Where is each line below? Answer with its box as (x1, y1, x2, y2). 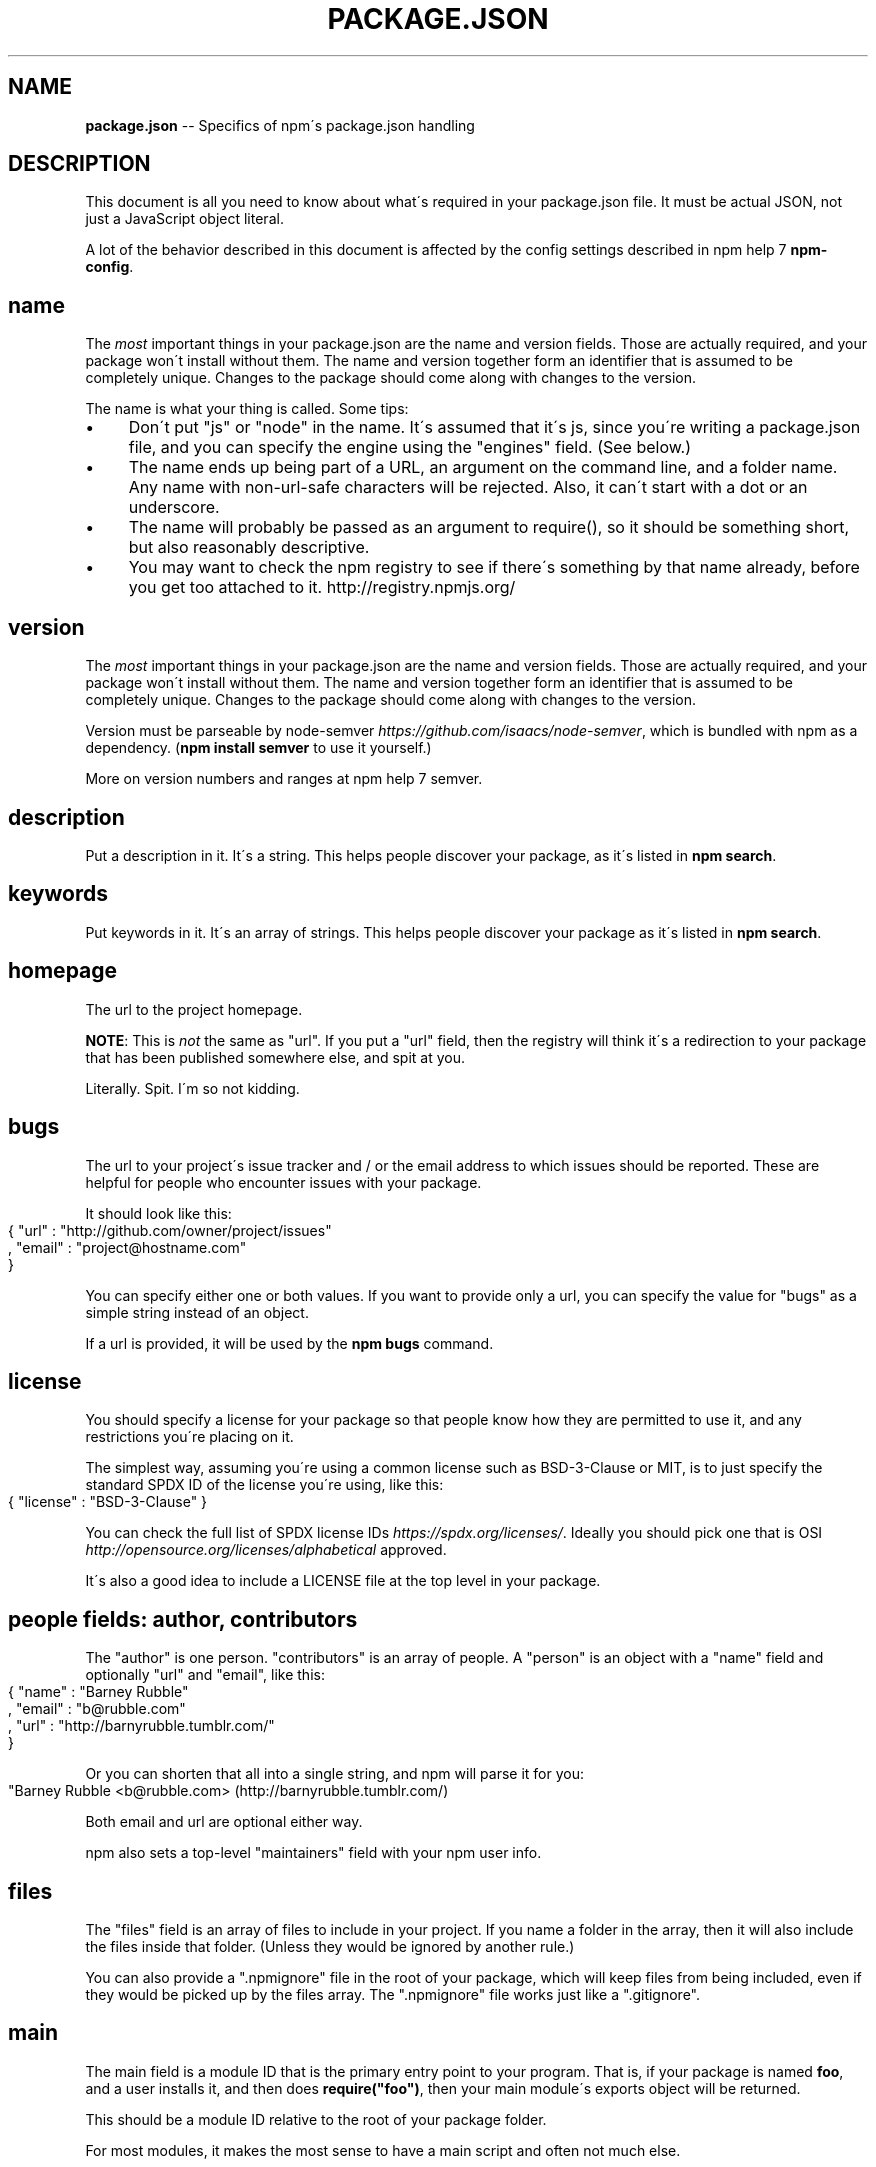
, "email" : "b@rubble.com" (8, 1700, 186, 1718)
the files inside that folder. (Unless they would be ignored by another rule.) (85, 1938, 575, 1956)
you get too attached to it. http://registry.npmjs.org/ (128, 577, 516, 598)
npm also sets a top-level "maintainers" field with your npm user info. (85, 1844, 542, 1862)
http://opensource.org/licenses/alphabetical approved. (85, 1541, 447, 1559)
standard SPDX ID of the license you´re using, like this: (85, 1476, 444, 1494)
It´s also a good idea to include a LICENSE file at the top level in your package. (85, 1572, 601, 1590)
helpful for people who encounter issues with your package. (85, 1173, 482, 1191)
